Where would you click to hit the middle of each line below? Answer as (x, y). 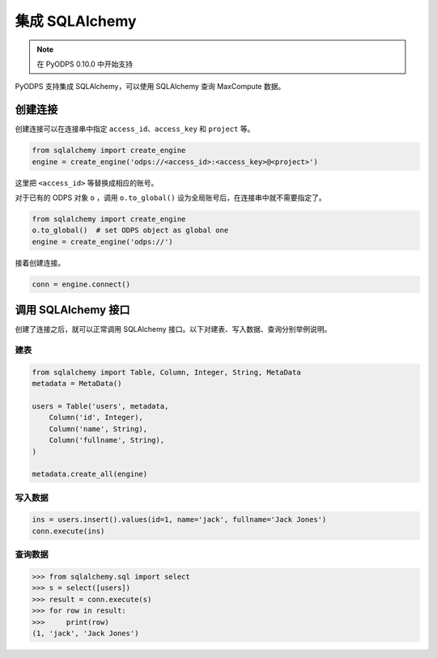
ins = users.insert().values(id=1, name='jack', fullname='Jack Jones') (179, 520)
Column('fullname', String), (107, 440)
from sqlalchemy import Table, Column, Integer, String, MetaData (166, 372)
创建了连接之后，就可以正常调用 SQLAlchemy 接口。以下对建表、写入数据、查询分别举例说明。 (173, 329)
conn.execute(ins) (68, 531)
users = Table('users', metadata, (100, 406)
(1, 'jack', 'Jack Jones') (85, 633)
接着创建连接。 (40, 262)
